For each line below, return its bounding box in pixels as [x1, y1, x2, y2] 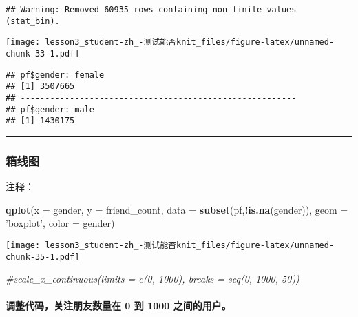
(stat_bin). [6, 16, 60, 26]
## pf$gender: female [6, 70, 105, 80]
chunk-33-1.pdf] [6, 48, 80, 59]
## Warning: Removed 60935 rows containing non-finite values [6, 5, 297, 14]
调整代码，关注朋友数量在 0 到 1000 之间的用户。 [6, 298, 231, 313]
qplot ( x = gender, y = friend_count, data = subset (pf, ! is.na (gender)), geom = [6, 202, 348, 216]
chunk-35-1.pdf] [6, 252, 80, 262]
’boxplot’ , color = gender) [6, 216, 115, 230]
